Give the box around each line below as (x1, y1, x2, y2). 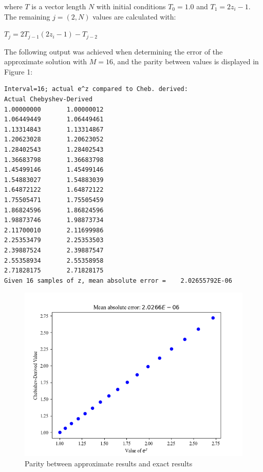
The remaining (4, 11, 50, 22)
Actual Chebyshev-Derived (4, 96, 92, 103)
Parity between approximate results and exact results (25, 458, 193, 468)
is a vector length (31, 1, 86, 11)
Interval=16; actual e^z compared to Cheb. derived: (4, 85, 188, 93)
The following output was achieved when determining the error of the (4, 46, 223, 57)
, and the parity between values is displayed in (113, 56, 259, 67)
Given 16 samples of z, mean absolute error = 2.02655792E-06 (4, 277, 232, 284)
